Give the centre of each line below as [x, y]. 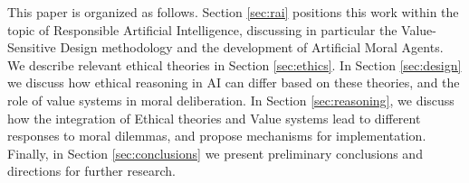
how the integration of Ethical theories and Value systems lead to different [214, 118]
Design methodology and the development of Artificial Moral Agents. [252, 47]
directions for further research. [91, 171]
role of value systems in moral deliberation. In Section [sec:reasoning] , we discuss [231, 100]
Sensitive [32, 47]
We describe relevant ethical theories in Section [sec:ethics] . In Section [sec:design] [234, 64]
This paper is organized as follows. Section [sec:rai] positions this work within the [233, 12]
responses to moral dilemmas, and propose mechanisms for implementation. [217, 136]
